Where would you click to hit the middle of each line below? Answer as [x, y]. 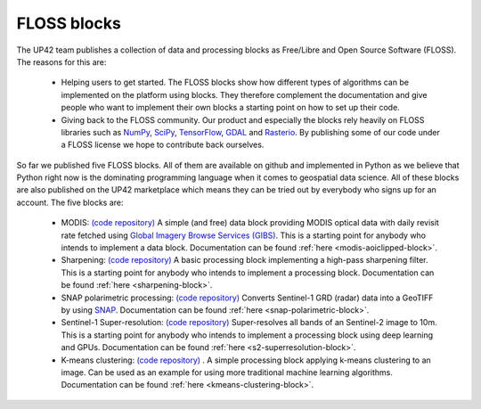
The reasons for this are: [61, 61]
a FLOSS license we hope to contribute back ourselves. [163, 145]
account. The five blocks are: [70, 202]
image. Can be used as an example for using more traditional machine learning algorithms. [227, 372]
